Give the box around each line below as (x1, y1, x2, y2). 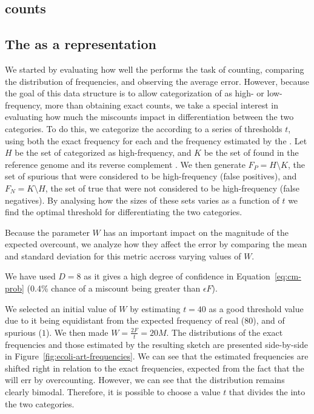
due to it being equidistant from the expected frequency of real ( (5, 314, 245, 327)
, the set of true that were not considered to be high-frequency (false (45, 181, 300, 194)
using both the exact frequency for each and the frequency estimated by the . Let (5, 134, 307, 147)
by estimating (130, 302, 181, 315)
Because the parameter (5, 225, 90, 238)
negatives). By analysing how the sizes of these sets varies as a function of (5, 193, 279, 206)
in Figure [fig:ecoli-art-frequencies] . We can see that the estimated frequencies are (5, 350, 309, 362)
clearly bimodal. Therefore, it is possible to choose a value (5, 386, 221, 398)
